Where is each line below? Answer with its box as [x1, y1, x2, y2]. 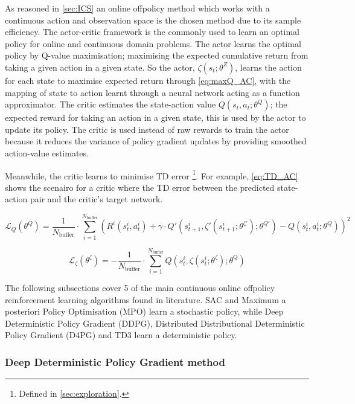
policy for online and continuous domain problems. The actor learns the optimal [5, 37, 301, 50]
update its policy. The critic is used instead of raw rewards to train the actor [5, 123, 289, 135]
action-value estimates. [5, 146, 89, 159]
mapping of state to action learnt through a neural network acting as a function [5, 86, 300, 98]
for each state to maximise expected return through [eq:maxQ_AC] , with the [5, 74, 291, 86]
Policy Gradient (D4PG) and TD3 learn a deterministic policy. [5, 329, 237, 341]
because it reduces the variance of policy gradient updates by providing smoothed [5, 135, 307, 147]
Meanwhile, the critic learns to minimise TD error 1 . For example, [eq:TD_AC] [5, 167, 298, 182]
